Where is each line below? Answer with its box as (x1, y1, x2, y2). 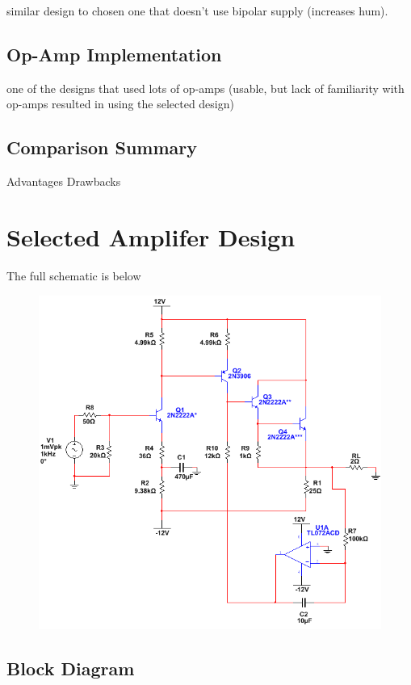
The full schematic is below (6, 267, 141, 284)
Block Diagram (6, 656, 135, 681)
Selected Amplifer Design (6, 220, 296, 253)
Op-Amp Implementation (6, 41, 222, 66)
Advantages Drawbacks (6, 173, 121, 190)
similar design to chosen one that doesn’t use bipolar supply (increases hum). (6, 2, 388, 19)
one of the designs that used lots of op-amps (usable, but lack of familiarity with (6, 79, 405, 96)
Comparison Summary (6, 135, 198, 160)
